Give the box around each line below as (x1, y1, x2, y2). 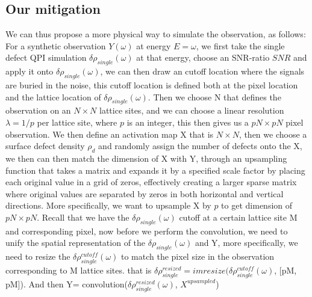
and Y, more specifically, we (195, 236, 298, 249)
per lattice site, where (37, 115, 117, 128)
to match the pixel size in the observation (120, 250, 275, 263)
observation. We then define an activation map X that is (5, 127, 214, 140)
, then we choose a (239, 127, 307, 140)
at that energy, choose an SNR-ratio (136, 51, 270, 64)
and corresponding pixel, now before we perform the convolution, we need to (5, 224, 288, 237)
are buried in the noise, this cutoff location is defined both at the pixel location (5, 78, 298, 91)
